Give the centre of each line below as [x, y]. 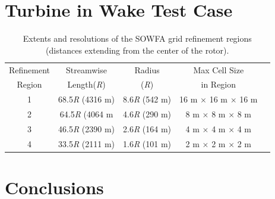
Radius [147, 69]
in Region [219, 84]
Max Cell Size [219, 69]
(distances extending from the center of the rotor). [137, 50]
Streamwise [86, 69]
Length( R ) [86, 84]
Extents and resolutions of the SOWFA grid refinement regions [137, 38]
